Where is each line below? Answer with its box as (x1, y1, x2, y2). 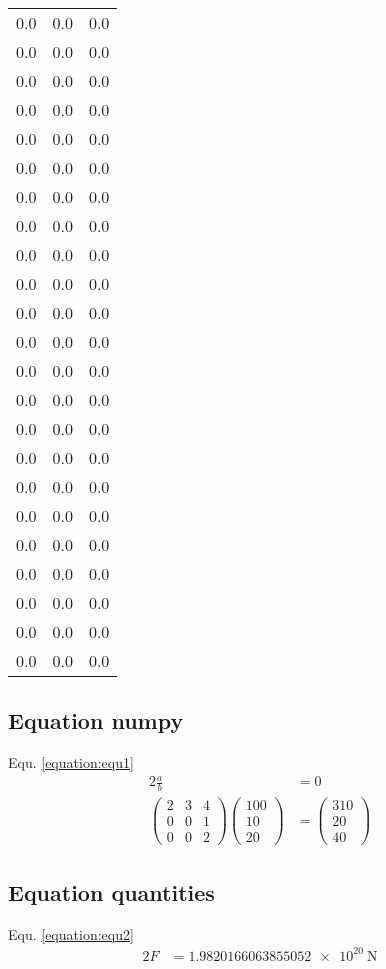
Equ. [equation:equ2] (8, 923, 134, 944)
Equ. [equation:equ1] (8, 752, 134, 773)
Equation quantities (8, 876, 215, 907)
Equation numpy (8, 705, 184, 736)
